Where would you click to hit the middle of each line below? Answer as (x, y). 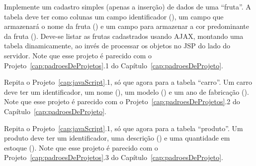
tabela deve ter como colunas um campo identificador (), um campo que (114, 16)
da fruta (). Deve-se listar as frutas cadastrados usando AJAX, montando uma (124, 36)
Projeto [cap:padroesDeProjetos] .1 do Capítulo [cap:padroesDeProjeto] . (114, 65)
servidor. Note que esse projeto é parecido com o (78, 55)
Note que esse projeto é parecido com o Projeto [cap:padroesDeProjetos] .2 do (122, 101)
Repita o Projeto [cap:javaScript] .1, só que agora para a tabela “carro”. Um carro (128, 82)
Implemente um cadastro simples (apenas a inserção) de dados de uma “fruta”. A (128, 6)
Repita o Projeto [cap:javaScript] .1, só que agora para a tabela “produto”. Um (124, 128)
